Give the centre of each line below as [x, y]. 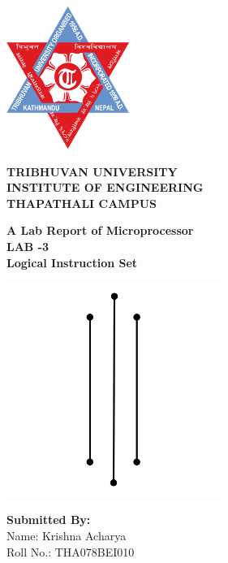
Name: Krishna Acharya [67, 535]
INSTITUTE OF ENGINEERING [105, 187]
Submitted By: [49, 520]
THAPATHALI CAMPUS [82, 203]
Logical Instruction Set [72, 262]
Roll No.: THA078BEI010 [71, 551]
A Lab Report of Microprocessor [100, 230]
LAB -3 [28, 247]
